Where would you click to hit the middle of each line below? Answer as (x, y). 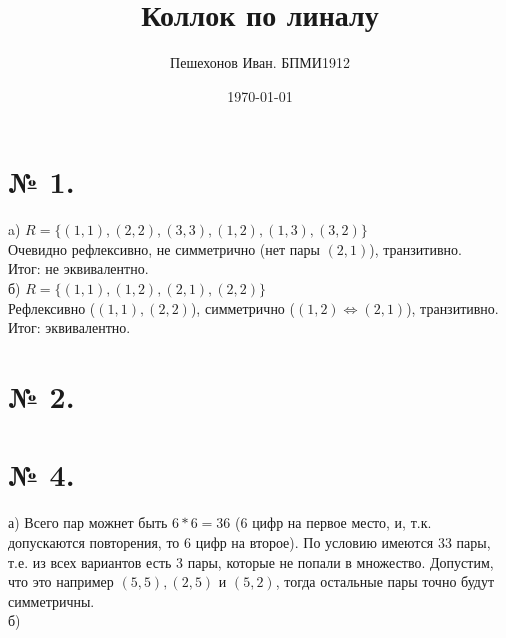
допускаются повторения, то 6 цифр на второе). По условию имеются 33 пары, (249, 541)
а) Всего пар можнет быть (88, 522)
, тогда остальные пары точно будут (385, 581)
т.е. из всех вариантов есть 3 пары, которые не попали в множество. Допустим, (251, 561)
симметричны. (51, 600)
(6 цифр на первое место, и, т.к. (333, 522)
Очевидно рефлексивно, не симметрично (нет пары (164, 248)
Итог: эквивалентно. (69, 327)
